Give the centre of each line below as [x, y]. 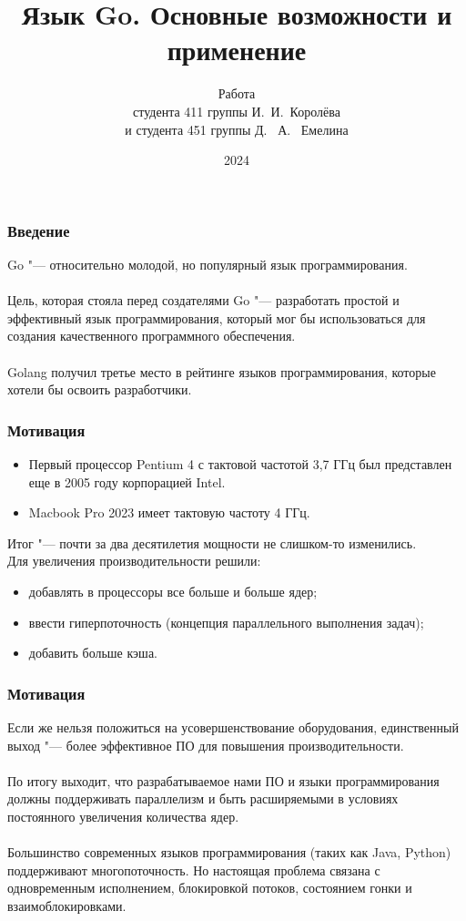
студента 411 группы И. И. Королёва [237, 111]
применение [237, 50]
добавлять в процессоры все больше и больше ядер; [173, 591]
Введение [39, 230]
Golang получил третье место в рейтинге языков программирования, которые [222, 371]
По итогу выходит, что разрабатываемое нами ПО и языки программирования [223, 780]
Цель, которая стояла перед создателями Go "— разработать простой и [203, 300]
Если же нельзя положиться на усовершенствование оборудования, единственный [233, 727]
